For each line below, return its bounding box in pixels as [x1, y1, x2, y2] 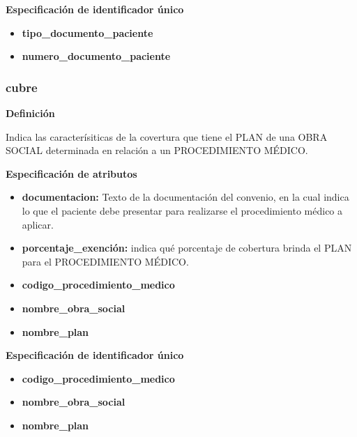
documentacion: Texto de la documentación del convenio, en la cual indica [22, 190, 349, 204]
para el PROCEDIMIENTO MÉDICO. [22, 254, 189, 268]
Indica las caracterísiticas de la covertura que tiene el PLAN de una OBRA [6, 129, 328, 144]
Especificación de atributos [6, 166, 137, 181]
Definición [6, 106, 55, 120]
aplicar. [22, 217, 54, 231]
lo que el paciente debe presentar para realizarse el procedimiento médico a [22, 203, 343, 217]
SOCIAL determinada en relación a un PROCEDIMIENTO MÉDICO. [6, 143, 308, 158]
